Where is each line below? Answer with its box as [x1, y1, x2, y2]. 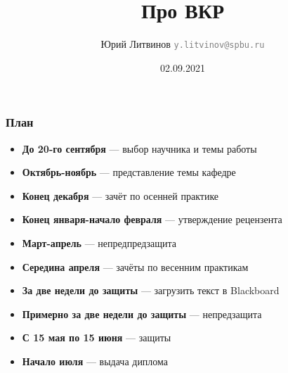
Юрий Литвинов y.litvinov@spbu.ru [100, 37, 265, 51]
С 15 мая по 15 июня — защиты [22, 330, 171, 345]
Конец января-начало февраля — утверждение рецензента [22, 212, 282, 227]
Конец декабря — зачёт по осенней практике [22, 188, 219, 203]
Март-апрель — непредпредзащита [22, 236, 177, 251]
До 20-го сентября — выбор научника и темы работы [22, 141, 257, 156]
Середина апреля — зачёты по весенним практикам [22, 259, 249, 274]
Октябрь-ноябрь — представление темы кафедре [22, 165, 236, 179]
